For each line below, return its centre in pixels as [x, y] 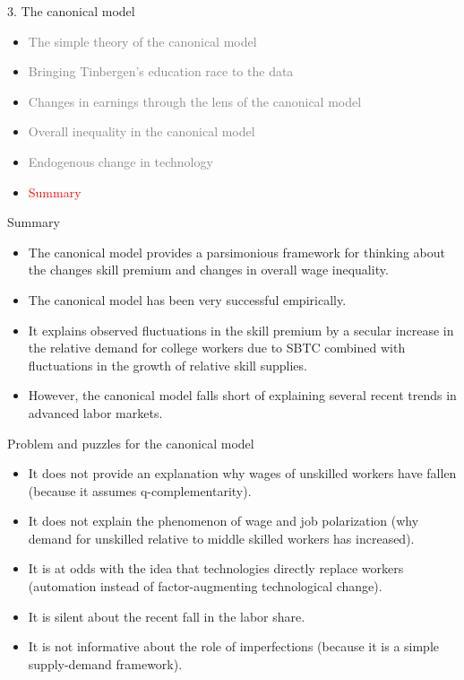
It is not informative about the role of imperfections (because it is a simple [234, 646]
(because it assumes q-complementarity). [140, 490]
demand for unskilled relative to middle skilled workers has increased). [221, 538]
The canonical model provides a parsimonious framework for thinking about [236, 252]
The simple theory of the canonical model [142, 41]
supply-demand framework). [105, 663]
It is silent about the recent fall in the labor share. [167, 616]
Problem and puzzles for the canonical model [131, 443]
